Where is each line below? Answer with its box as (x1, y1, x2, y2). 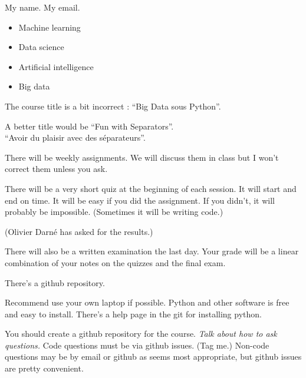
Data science (18, 41, 64, 53)
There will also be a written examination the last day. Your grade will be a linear (5, 245, 299, 257)
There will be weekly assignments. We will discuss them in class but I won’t (5, 151, 279, 163)
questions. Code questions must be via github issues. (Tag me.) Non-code (5, 339, 269, 351)
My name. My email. (5, 1, 80, 13)
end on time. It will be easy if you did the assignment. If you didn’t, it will (5, 194, 275, 206)
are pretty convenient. (5, 362, 84, 374)
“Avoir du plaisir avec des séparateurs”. (5, 131, 146, 144)
